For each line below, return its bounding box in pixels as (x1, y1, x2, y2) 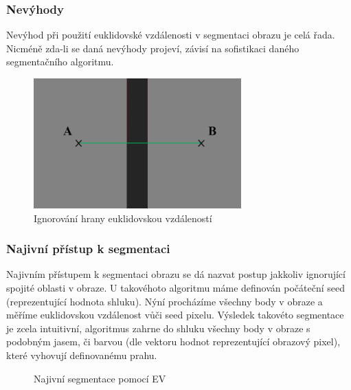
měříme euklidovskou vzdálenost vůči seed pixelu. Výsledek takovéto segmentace (6, 307, 344, 322)
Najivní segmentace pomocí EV (34, 371, 166, 385)
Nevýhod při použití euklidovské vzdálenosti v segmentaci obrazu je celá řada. (6, 28, 335, 42)
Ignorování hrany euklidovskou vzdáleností (34, 210, 212, 225)
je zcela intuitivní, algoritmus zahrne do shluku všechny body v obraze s (6, 321, 310, 335)
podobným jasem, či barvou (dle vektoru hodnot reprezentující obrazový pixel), (6, 334, 341, 349)
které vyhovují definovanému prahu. (6, 347, 157, 362)
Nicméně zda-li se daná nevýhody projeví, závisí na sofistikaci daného (6, 41, 299, 55)
